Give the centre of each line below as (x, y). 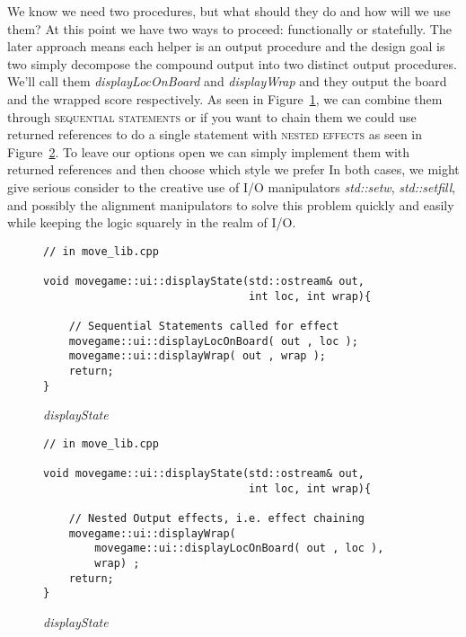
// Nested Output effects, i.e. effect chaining (216, 519)
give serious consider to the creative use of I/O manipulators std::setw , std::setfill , (232, 186)
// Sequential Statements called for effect (204, 326)
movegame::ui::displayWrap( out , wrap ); (197, 356)
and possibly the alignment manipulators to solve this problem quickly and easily (231, 204)
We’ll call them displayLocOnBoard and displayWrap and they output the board (227, 81)
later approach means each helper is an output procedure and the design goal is (226, 46)
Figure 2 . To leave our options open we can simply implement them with (209, 151)
